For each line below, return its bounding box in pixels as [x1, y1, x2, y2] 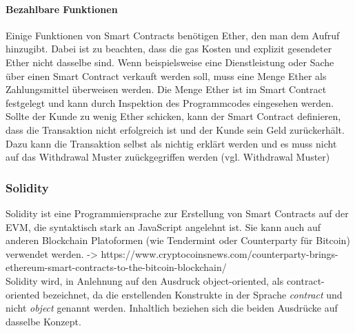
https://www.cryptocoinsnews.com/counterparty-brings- [101, 246, 338, 261]
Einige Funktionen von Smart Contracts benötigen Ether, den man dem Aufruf [6, 28, 340, 42]
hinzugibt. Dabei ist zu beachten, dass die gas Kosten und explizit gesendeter [6, 41, 332, 56]
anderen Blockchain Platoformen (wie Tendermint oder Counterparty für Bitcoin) [6, 233, 350, 248]
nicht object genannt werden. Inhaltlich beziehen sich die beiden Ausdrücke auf [6, 301, 338, 315]
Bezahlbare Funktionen [6, 1, 118, 16]
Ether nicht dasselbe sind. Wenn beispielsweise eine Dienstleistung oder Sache [6, 54, 334, 69]
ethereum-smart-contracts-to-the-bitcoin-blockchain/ [6, 260, 227, 274]
